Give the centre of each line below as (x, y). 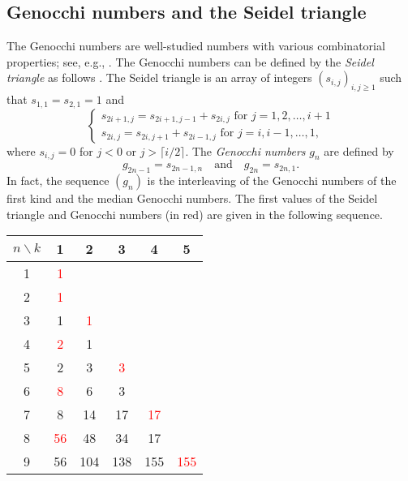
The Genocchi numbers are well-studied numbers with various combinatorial (196, 46)
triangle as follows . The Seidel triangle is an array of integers (159, 77)
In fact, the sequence (58, 180)
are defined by (359, 150)
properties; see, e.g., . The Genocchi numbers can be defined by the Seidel (190, 61)
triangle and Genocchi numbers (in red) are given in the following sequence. (195, 214)
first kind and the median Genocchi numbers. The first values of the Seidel (192, 198)
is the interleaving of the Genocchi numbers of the (272, 180)
